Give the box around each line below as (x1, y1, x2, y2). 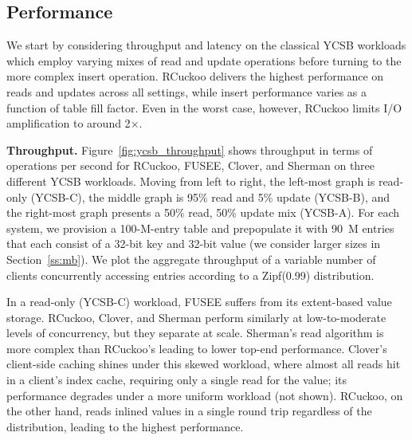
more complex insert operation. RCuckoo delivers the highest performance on (6, 68, 384, 84)
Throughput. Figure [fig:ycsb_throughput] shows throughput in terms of (6, 141, 373, 158)
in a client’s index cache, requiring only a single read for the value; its (6, 371, 347, 388)
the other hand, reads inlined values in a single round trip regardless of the (6, 403, 372, 419)
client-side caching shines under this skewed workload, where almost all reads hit (6, 356, 401, 372)
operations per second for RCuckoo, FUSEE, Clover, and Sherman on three (6, 157, 375, 174)
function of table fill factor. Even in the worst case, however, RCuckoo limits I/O (6, 99, 402, 116)
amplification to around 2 (6, 115, 131, 132)
